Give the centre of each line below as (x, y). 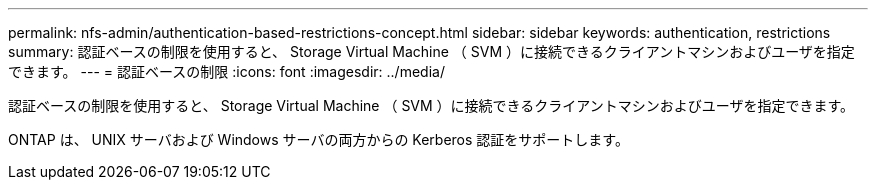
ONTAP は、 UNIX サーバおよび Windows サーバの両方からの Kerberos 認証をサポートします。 (318, 139)
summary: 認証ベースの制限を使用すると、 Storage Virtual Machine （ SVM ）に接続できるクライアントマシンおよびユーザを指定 (431, 51)
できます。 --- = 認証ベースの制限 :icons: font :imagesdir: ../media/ (226, 71)
